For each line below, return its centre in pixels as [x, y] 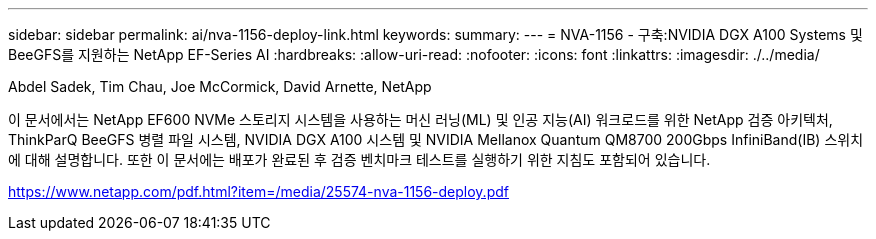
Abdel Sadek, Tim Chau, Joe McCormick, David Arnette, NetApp [220, 86]
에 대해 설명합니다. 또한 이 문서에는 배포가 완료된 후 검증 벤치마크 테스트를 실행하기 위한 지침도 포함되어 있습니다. [359, 159]
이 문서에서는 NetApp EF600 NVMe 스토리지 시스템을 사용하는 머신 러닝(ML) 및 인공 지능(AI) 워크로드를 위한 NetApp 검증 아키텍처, [420, 119]
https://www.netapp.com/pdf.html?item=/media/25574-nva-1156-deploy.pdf [258, 191]
